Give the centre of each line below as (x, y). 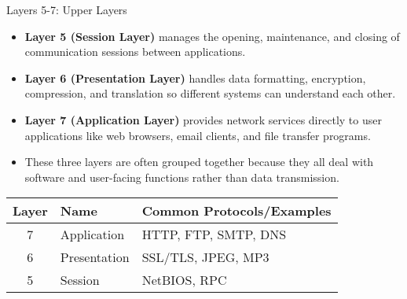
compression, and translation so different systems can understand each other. (210, 93)
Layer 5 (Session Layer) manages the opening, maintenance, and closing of (212, 36)
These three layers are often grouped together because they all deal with (199, 162)
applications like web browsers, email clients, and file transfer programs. (198, 135)
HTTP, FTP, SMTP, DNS (214, 234)
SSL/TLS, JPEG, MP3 (205, 257)
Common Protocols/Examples (236, 211)
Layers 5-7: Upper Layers (67, 9)
